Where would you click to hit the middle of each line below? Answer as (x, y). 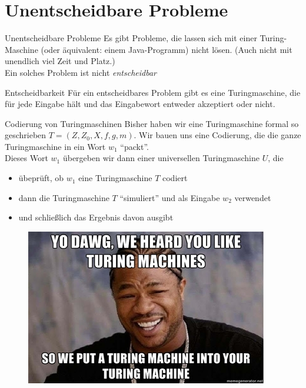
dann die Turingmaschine (64, 197)
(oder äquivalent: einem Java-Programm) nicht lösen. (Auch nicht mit (167, 49)
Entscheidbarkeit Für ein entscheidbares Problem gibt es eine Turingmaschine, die (153, 92)
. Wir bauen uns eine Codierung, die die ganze (217, 135)
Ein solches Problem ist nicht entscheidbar (81, 72)
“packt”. (134, 146)
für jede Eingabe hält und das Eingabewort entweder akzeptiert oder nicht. (140, 104)
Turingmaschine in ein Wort (55, 146)
